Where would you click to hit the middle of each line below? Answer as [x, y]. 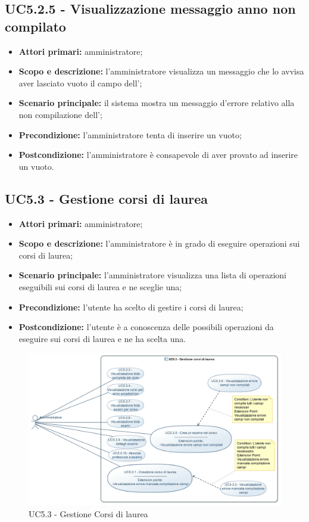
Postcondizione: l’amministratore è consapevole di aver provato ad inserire [158, 155]
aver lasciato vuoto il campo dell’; [80, 83]
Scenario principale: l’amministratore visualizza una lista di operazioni [152, 275]
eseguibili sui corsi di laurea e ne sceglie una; [100, 286]
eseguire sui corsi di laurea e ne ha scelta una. [102, 338]
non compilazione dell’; [60, 114]
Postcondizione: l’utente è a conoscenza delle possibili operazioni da [146, 327]
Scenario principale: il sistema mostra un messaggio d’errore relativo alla [157, 103]
